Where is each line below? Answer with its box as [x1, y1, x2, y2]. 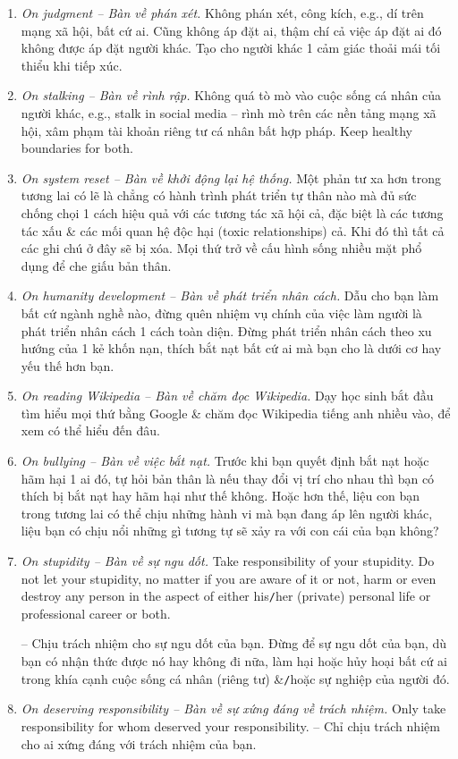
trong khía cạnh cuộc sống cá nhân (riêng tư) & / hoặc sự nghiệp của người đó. [21, 669, 450, 687]
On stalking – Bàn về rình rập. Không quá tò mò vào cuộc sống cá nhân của [21, 86, 442, 105]
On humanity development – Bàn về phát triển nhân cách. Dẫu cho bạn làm [21, 286, 439, 305]
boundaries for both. [21, 139, 133, 157]
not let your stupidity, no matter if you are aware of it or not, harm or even [21, 569, 437, 587]
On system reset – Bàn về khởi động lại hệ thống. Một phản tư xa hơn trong [21, 168, 442, 187]
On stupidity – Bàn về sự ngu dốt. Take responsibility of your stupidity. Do [21, 552, 435, 570]
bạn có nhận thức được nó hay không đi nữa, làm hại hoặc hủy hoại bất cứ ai [21, 652, 447, 670]
